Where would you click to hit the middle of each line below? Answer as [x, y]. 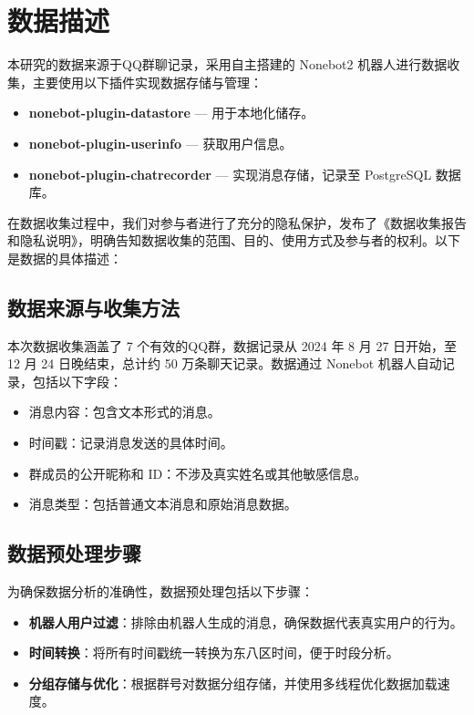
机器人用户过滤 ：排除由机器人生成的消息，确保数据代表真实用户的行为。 [246, 622]
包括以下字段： [77, 381]
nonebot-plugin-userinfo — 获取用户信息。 [160, 143]
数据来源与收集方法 [93, 307]
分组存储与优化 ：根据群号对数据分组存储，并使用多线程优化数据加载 [233, 683]
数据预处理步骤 [74, 553]
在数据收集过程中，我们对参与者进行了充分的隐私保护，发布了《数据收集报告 [237, 222]
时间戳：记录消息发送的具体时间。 [131, 443]
